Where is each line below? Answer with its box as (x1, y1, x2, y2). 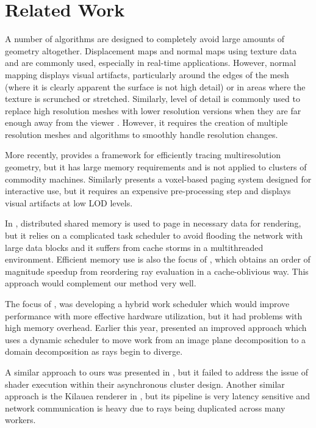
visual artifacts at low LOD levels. (5, 196, 133, 209)
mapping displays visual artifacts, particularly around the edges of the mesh (5, 68, 289, 81)
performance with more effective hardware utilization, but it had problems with (5, 309, 303, 322)
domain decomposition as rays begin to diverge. (5, 345, 183, 358)
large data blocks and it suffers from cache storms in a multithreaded (5, 241, 264, 253)
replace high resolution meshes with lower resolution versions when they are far (5, 104, 301, 117)
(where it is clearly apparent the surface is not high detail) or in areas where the (5, 80, 306, 93)
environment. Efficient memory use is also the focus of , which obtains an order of (5, 253, 311, 266)
